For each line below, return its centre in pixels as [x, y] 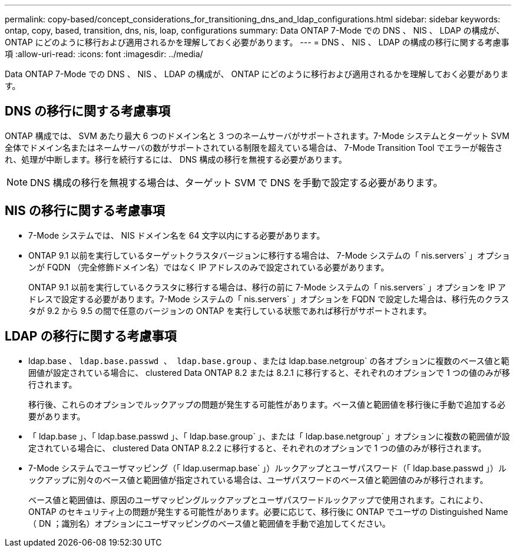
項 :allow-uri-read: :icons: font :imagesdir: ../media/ [104, 54]
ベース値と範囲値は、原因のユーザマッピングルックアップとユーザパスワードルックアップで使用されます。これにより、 [258, 500]
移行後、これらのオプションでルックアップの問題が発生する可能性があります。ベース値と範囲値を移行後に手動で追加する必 [267, 404]
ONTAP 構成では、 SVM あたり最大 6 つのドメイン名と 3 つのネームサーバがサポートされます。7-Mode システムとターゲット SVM [257, 135]
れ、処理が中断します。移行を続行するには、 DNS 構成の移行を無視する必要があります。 [176, 159]
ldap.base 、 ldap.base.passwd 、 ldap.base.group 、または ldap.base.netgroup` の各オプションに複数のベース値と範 [269, 361]
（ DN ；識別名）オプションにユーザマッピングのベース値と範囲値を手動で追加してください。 [209, 523]
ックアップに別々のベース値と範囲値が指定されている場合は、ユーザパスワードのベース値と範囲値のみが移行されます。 [258, 480]
